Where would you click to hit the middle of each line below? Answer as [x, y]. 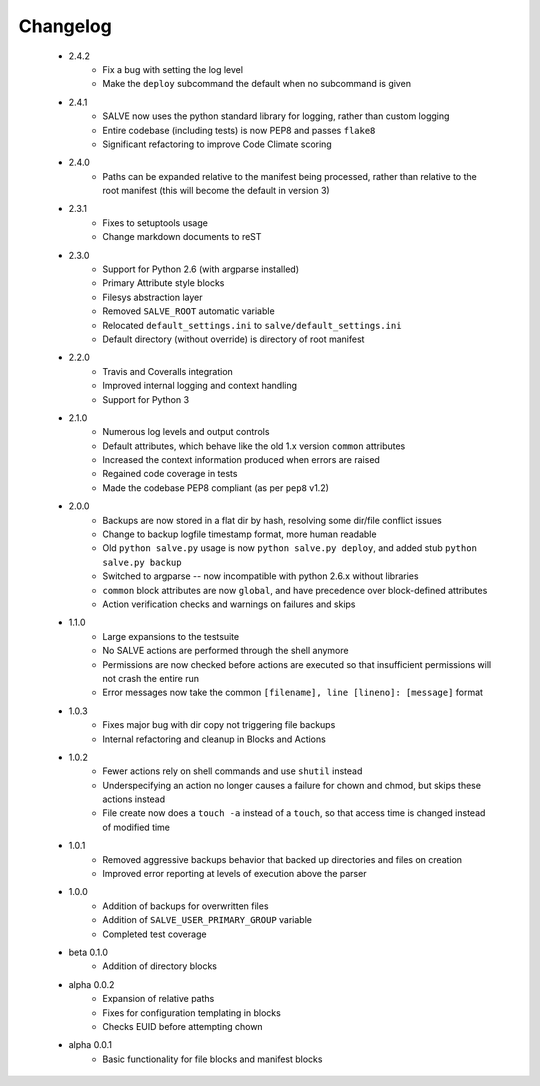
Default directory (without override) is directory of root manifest [233, 339]
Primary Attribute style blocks [163, 283]
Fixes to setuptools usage [155, 222]
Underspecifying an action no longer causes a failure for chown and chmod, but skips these [292, 785]
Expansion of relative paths [158, 999]
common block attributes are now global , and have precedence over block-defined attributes [295, 590]
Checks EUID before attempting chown [183, 1026]
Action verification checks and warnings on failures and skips [229, 604]
